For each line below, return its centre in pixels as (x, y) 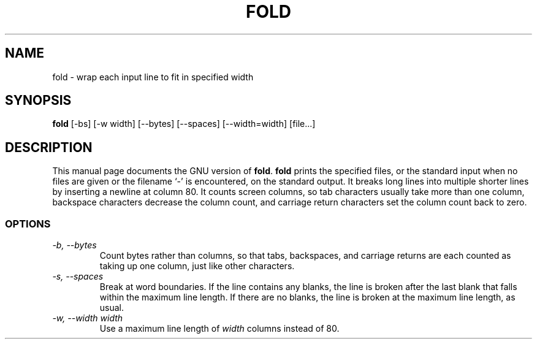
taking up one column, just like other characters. (197, 266)
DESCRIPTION (49, 147)
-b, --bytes (74, 245)
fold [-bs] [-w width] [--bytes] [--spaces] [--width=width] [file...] (184, 124)
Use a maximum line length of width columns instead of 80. (219, 329)
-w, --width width (88, 318)
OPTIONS (28, 224)
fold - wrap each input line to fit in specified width (153, 77)
